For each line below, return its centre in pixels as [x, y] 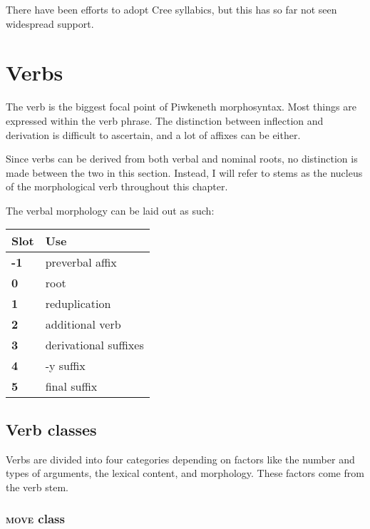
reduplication [78, 304]
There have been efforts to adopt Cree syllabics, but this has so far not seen [171, 9]
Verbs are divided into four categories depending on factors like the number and [180, 459]
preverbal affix [81, 262]
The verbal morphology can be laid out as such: [110, 210]
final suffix [71, 386]
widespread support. [50, 23]
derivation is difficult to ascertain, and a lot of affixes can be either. [153, 134]
